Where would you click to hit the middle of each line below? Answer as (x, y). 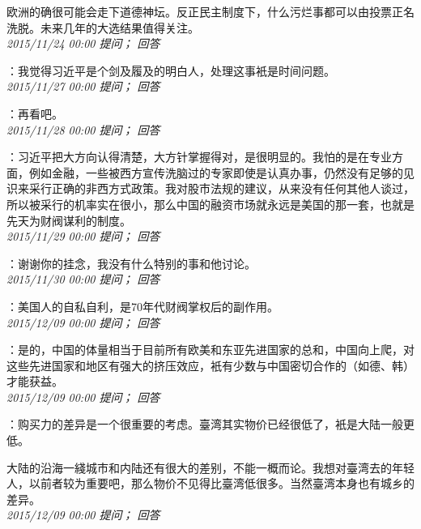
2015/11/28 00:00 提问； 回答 (83, 129)
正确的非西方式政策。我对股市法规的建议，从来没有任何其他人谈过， (233, 188)
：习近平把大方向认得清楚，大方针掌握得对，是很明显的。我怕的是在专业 (199, 157)
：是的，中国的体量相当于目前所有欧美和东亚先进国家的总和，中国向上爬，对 (210, 350)
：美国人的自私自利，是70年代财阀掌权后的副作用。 (142, 306)
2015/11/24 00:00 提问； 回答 (83, 43)
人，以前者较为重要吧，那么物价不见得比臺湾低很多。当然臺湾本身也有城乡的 (210, 483)
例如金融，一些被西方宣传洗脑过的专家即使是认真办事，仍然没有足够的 (216, 172)
